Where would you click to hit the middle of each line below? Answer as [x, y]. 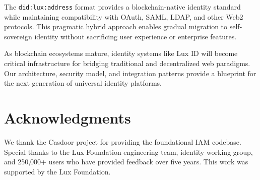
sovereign [18, 36]
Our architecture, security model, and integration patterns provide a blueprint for [130, 73]
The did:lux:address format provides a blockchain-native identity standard [122, 7]
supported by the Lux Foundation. [57, 171]
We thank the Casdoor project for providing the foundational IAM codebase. [123, 141]
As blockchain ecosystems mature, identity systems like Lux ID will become [121, 53]
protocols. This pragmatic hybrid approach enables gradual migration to [116, 26]
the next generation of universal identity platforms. [83, 83]
